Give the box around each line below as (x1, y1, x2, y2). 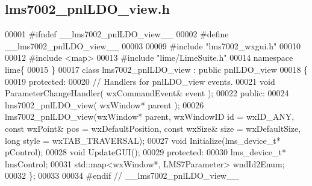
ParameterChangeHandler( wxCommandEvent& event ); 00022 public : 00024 (5, 87, 289, 99)
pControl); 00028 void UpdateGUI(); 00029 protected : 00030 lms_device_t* (5, 146, 286, 158)
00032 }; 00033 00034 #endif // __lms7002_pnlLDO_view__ (5, 169, 239, 182)
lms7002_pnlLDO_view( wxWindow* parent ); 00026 (5, 98, 204, 111)
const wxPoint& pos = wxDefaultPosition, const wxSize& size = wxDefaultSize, (5, 122, 301, 134)
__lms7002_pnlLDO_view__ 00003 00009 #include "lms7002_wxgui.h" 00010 (5, 39, 301, 52)
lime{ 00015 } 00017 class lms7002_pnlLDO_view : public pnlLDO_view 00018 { (5, 63, 308, 75)
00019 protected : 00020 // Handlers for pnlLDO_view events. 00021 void (5, 75, 275, 87)
